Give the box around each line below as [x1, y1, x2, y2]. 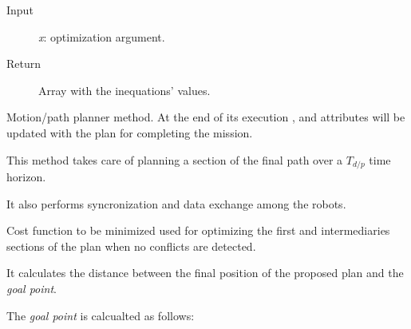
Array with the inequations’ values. [38, 81, 211, 98]
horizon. [6, 168, 46, 185]
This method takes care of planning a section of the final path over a [6, 151, 343, 168]
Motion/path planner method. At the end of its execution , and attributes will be [6, 109, 405, 125]
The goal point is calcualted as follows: [6, 307, 195, 323]
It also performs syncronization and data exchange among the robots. [6, 195, 346, 212]
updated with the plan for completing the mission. [6, 124, 253, 141]
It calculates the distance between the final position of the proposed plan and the [6, 264, 404, 281]
